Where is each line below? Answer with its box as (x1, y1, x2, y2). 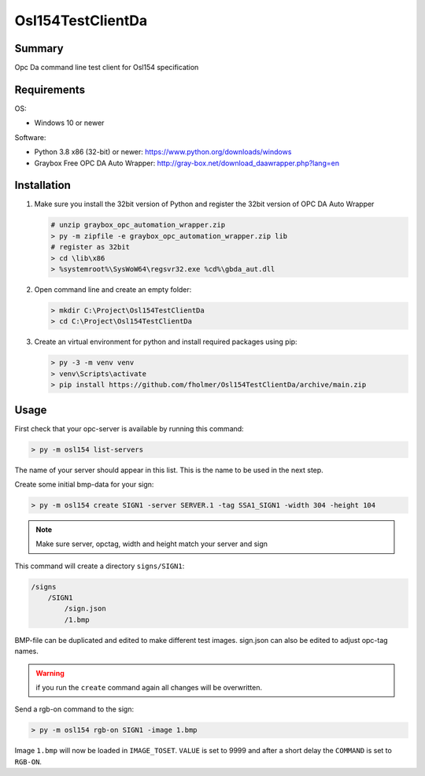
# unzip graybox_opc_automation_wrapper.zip (50, 220, 226, 230)
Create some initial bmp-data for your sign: (14, 479, 154, 489)
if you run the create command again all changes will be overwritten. (35, 683, 263, 693)
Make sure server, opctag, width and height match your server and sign (35, 539, 268, 549)
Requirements (14, 83, 86, 96)
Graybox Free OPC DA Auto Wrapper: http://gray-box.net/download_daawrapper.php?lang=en (34, 158, 340, 168)
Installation (14, 179, 71, 192)
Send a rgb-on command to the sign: (14, 704, 134, 714)
